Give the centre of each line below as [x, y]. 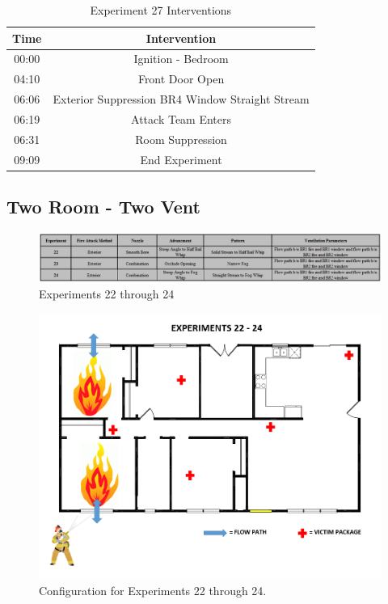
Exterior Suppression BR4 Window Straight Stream [181, 99]
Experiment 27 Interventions [161, 10]
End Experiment [181, 159]
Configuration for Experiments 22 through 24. [153, 590]
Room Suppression [181, 139]
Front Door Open [181, 79]
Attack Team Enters [181, 118]
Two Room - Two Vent [103, 207]
